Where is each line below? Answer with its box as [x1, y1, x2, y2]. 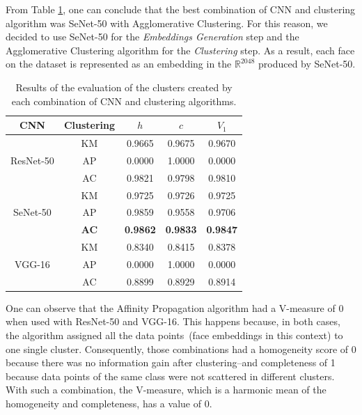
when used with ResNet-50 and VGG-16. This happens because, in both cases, [6, 314, 340, 329]
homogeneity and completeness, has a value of [6, 396, 201, 410]
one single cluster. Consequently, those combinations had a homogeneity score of [6, 341, 349, 356]
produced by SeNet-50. [258, 56, 356, 71]
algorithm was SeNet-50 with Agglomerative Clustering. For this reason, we [6, 15, 328, 30]
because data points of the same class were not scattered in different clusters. [6, 368, 335, 383]
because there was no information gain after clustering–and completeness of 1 [6, 355, 336, 370]
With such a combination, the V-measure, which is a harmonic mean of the [6, 382, 326, 397]
